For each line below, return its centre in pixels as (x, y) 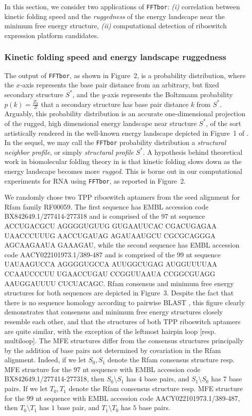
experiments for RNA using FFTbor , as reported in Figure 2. (95, 180)
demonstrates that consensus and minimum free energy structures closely (114, 312)
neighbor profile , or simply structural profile (69, 152)
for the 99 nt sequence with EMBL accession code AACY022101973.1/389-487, (122, 398)
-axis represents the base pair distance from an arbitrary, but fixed (120, 85)
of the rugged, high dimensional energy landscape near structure (101, 123)
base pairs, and (167, 379)
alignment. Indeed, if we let (45, 360)
